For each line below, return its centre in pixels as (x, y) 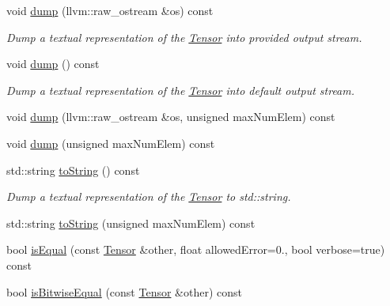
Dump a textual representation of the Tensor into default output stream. (181, 90)
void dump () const (53, 64)
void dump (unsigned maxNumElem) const (111, 143)
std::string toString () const (73, 170)
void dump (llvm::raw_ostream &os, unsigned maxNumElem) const (171, 117)
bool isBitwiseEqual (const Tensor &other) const (124, 291)
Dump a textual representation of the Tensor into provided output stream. (184, 37)
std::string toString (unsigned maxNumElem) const (131, 223)
